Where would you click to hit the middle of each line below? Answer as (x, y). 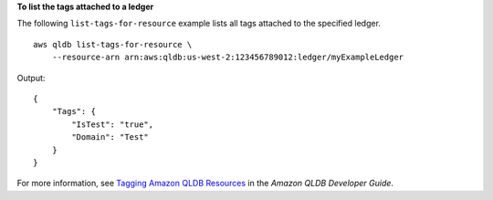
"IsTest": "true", (113, 124)
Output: (31, 78)
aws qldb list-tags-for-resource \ (113, 44)
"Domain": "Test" (110, 137)
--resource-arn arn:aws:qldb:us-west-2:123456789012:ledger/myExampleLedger (228, 58)
